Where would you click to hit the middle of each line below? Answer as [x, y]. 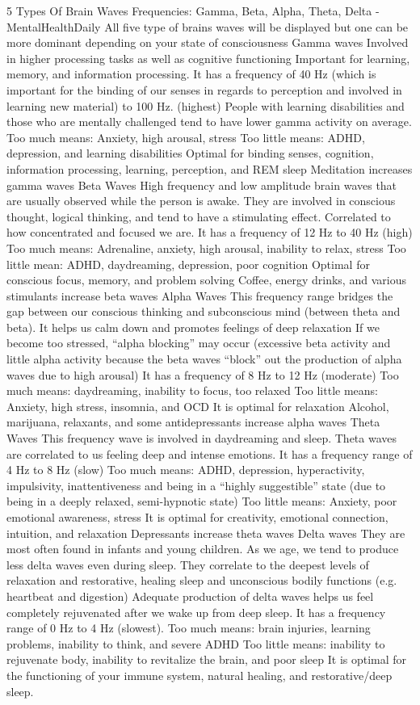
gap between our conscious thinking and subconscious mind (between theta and [204, 311]
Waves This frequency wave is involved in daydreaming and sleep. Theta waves [202, 438]
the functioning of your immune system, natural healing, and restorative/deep [199, 675]
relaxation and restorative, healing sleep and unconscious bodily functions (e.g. [202, 580]
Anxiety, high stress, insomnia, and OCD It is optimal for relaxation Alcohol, [198, 406]
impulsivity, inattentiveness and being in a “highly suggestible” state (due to [196, 485]
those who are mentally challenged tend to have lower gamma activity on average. [209, 122]
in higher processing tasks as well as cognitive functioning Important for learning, [208, 58]
